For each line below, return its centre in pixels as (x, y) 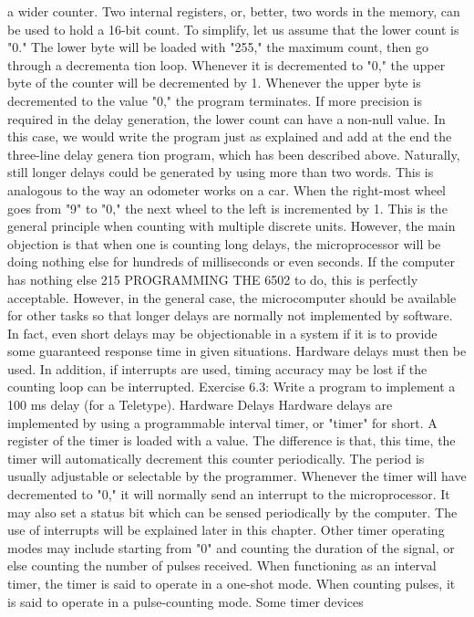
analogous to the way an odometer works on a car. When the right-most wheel (227, 189)
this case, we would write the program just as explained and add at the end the (230, 136)
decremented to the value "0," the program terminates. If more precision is (215, 100)
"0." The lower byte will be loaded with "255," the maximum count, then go (218, 47)
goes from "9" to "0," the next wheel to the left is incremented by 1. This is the (227, 208)
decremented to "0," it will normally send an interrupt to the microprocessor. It (229, 494)
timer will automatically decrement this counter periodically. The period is (216, 458)
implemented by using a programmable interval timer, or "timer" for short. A (222, 422)
